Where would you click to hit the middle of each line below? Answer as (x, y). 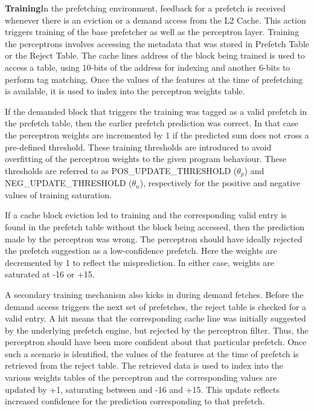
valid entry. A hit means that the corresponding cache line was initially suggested (155, 318)
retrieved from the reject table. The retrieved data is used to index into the (144, 365)
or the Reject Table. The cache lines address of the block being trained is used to (155, 55)
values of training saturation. (58, 194)
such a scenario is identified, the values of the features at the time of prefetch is (152, 353)
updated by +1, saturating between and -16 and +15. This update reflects (142, 389)
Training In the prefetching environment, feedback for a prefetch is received (145, 8)
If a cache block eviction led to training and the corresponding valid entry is (146, 215)
